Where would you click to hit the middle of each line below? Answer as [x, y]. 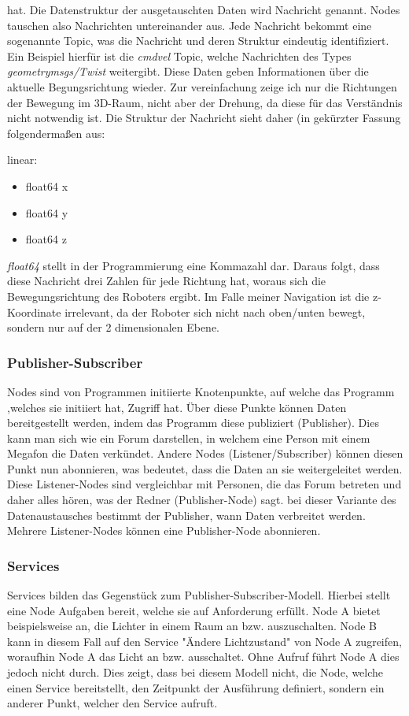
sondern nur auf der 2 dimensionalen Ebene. [114, 327]
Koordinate [34, 312]
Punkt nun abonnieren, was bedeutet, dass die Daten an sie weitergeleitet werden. [205, 468]
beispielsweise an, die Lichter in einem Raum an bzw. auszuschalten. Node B [192, 626]
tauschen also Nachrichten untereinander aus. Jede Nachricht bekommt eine [190, 25]
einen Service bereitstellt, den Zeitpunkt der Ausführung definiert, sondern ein [196, 687]
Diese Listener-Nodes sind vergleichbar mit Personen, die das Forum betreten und [204, 484]
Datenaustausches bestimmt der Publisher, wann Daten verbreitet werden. [186, 515]
